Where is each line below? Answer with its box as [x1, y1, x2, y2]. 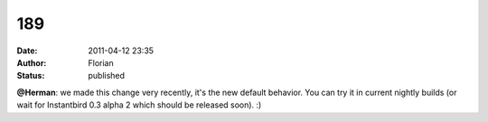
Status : [16, 70, 45, 81]
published [88, 70, 126, 81]
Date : [16, 45, 38, 56]
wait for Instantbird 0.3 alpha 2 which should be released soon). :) [16, 99, 262, 110]
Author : [16, 57, 47, 68]
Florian [88, 57, 114, 68]
